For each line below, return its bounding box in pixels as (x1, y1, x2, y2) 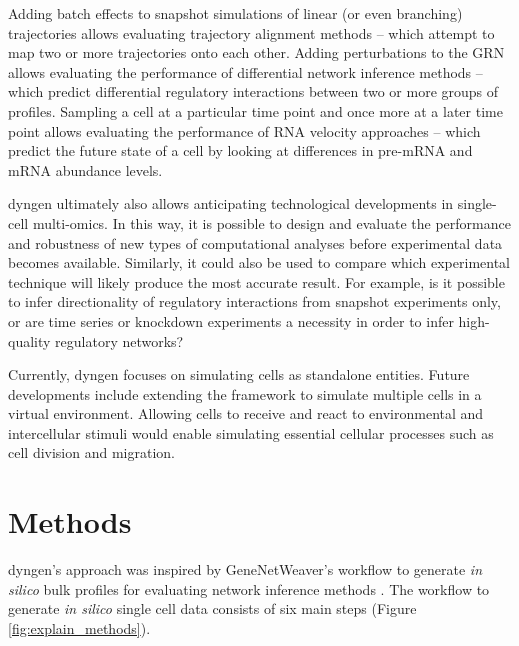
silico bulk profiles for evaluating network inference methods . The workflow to (8, 578, 490, 599)
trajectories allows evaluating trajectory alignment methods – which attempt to (8, 22, 495, 43)
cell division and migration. (8, 442, 175, 463)
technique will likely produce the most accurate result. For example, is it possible (8, 271, 505, 292)
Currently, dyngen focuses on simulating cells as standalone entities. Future (8, 364, 470, 385)
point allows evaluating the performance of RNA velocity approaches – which (8, 120, 481, 141)
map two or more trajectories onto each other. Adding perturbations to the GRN (8, 42, 505, 63)
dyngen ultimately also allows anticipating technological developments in (8, 193, 454, 214)
